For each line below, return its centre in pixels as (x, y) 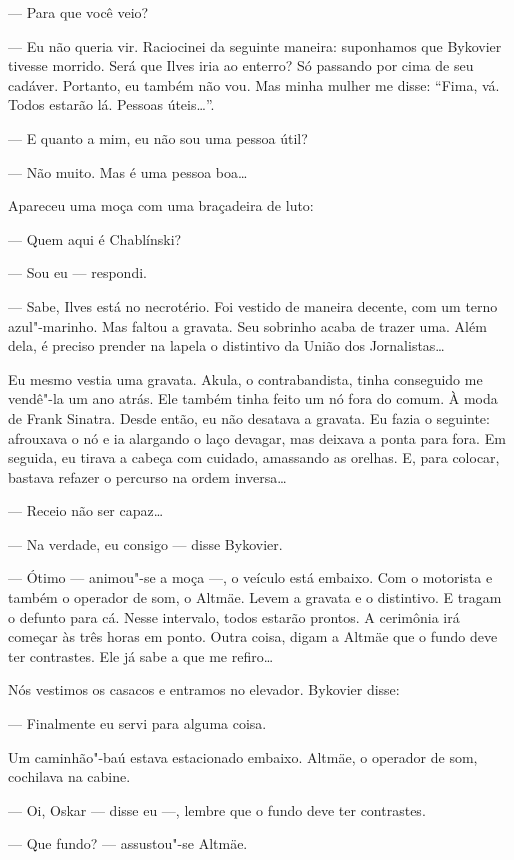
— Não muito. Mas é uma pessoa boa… (128, 171)
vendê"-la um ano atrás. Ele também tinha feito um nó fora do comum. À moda (253, 398)
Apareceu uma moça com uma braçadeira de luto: (161, 205)
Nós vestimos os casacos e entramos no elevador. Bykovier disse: (204, 689)
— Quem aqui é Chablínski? (95, 238)
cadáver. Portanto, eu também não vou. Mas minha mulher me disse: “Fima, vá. (254, 84)
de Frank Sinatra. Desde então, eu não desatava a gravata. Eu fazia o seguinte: (249, 417)
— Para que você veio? (78, 12)
